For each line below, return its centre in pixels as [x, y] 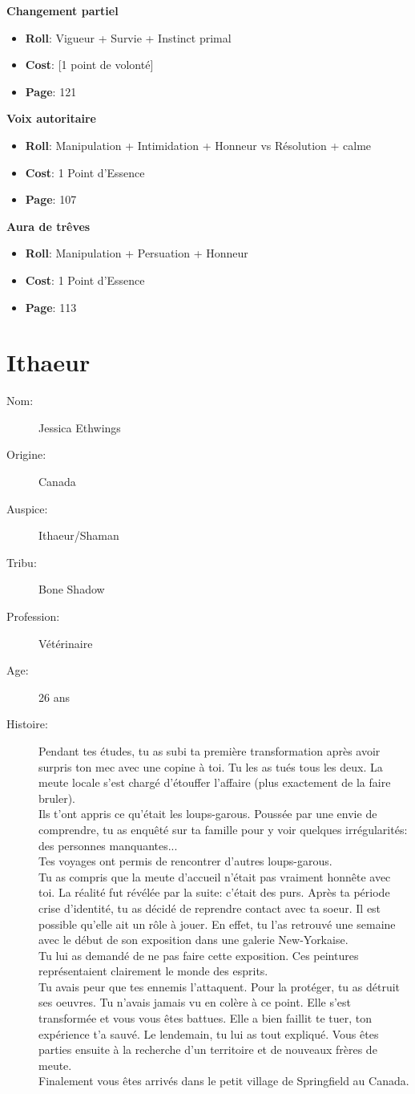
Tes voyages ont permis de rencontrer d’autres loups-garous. [185, 861]
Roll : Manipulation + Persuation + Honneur [137, 253]
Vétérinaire [66, 643]
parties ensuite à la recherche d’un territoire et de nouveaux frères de [208, 1049]
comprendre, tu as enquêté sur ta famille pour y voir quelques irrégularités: [223, 829]
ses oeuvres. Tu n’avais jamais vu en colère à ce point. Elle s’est [195, 1002]
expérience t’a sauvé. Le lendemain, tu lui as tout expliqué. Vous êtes [209, 1033]
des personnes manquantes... [108, 845]
